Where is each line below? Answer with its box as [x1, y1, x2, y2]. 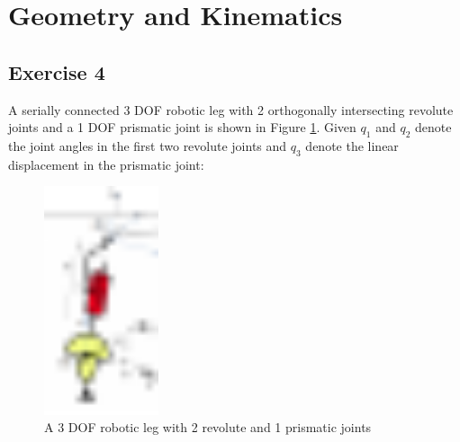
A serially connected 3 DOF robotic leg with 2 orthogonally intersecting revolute [8, 100, 454, 119]
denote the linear [305, 136, 399, 155]
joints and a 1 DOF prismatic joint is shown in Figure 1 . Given [8, 118, 356, 137]
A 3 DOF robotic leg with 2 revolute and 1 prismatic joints [44, 418, 372, 437]
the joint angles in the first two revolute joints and [8, 136, 287, 155]
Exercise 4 [8, 57, 105, 85]
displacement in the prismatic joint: [8, 155, 204, 173]
